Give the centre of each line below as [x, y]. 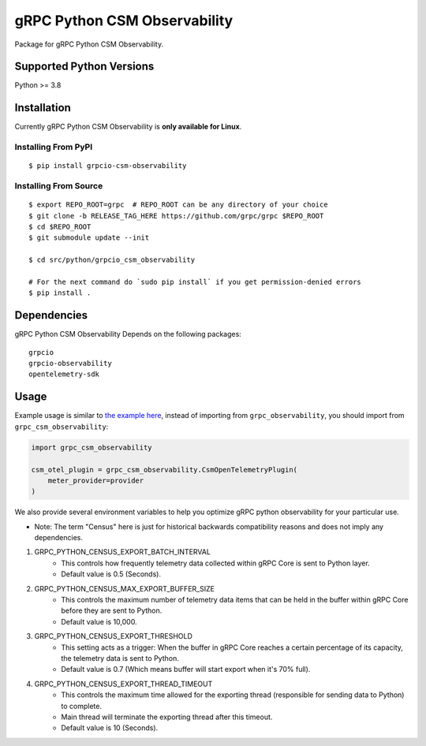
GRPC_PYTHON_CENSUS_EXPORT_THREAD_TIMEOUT [123, 684]
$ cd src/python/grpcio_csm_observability [112, 260]
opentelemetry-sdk [64, 374]
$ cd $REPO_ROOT [60, 227]
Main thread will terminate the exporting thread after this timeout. [167, 717]
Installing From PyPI [54, 147]
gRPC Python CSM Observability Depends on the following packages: [128, 334]
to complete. [82, 706]
